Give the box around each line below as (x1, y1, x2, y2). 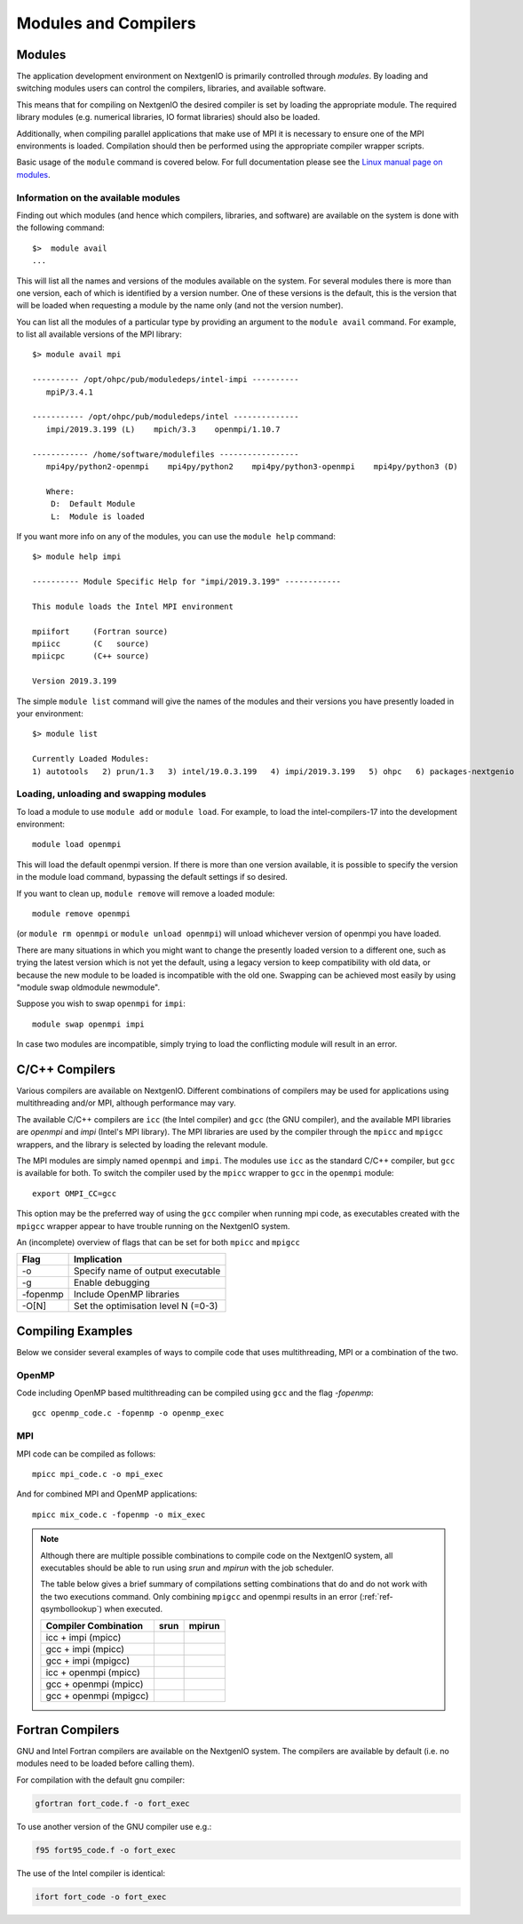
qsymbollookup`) (40, 1604, 102, 1615)
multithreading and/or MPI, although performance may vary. (16, 1098, 236, 1108)
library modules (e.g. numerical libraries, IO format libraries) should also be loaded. (16, 112, 321, 123)
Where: (45, 486, 75, 497)
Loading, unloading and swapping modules (16, 787, 207, 800)
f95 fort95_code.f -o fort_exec (35, 1845, 177, 1855)
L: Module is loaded (50, 511, 146, 522)
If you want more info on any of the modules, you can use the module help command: (16, 531, 337, 541)
